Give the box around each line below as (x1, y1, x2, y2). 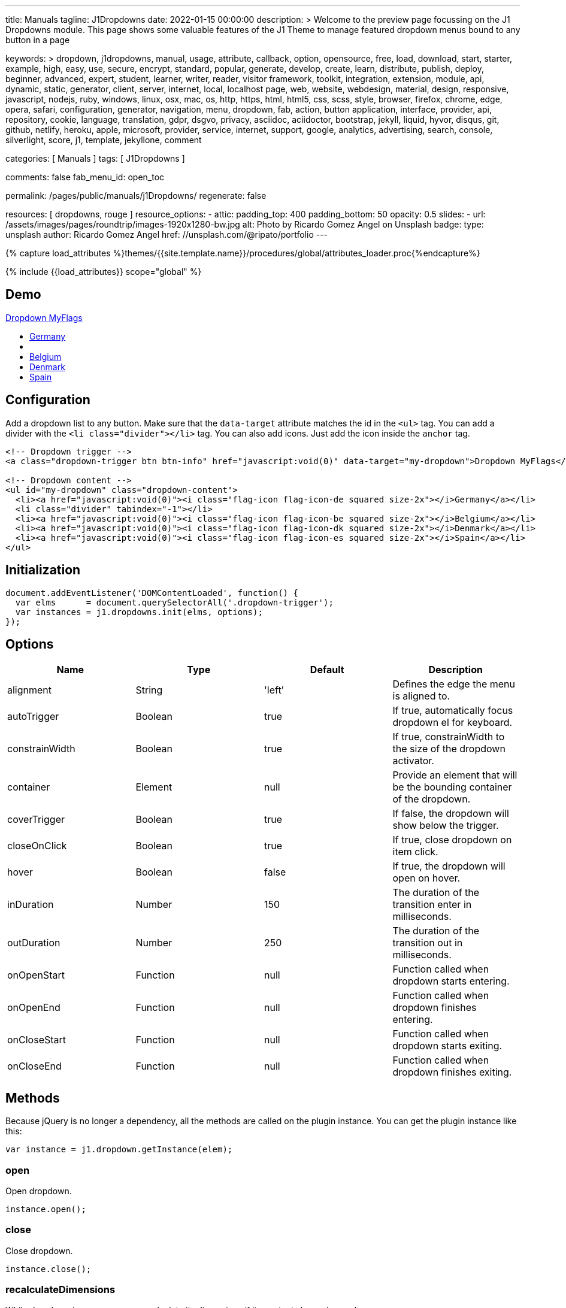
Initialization (5, 562, 81, 578)
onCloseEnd (7, 1060, 62, 1073)
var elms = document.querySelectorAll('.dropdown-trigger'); (15, 597, 334, 607)
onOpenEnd (7, 1001, 60, 1014)
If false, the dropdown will (392, 807, 509, 820)
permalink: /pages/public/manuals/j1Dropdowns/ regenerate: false (5, 190, 267, 201)
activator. (392, 755, 434, 767)
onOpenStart (7, 969, 65, 982)
